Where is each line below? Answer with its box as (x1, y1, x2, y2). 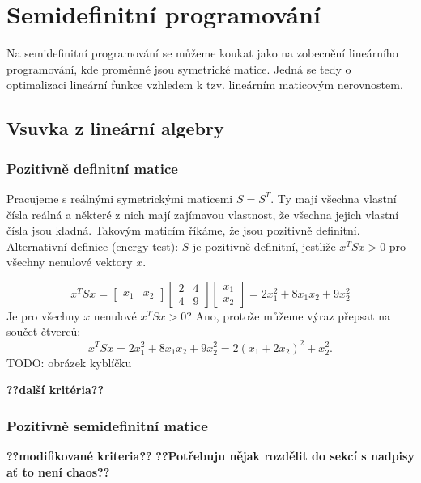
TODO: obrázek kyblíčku (6, 354, 132, 371)
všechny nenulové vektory (6, 253, 133, 270)
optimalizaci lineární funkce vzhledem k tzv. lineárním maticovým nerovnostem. (6, 76, 403, 93)
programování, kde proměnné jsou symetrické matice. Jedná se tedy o (6, 60, 351, 77)
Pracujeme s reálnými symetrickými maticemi (6, 189, 233, 206)
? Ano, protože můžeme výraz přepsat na (186, 307, 390, 324)
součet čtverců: (6, 323, 81, 340)
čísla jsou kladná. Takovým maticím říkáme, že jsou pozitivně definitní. (6, 222, 360, 239)
